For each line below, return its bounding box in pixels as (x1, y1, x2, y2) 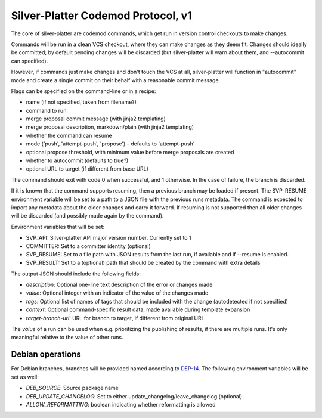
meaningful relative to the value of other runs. (11, 334, 123, 341)
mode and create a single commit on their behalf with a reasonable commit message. (11, 76, 221, 83)
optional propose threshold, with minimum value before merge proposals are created (26, 148, 234, 156)
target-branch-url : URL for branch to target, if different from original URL (26, 314, 205, 321)
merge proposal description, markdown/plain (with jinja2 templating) (26, 123, 194, 131)
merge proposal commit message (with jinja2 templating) (26, 115, 166, 122)
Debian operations (11, 349, 82, 360)
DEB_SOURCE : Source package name (26, 385, 119, 392)
